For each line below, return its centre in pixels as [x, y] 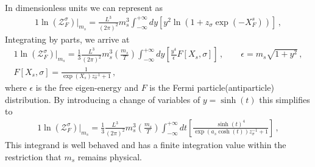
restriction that [33, 156]
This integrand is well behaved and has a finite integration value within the [146, 144]
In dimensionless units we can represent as [84, 7]
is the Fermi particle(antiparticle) [212, 87]
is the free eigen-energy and [87, 87]
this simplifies [285, 99]
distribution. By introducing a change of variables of [103, 99]
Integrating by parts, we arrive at [67, 39]
